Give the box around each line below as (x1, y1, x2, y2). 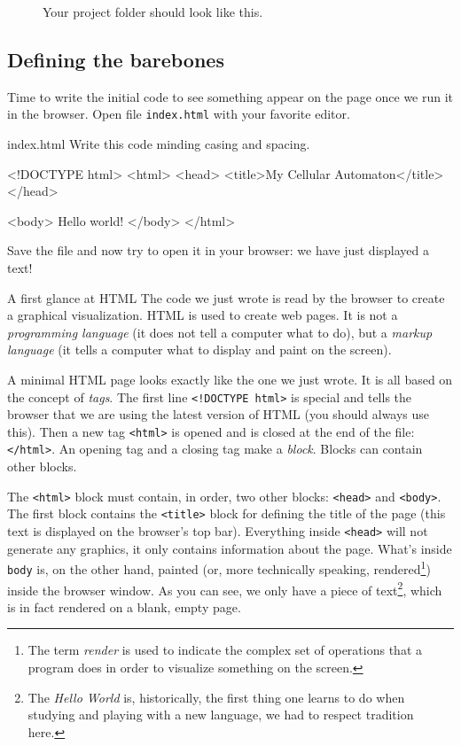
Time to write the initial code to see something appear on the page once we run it (7, 87, 454, 105)
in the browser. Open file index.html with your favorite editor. (7, 105, 350, 123)
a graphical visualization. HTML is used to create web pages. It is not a (7, 306, 398, 324)
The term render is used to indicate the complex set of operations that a (27, 641, 422, 659)
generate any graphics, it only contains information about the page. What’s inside (7, 539, 452, 557)
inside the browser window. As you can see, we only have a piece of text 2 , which (7, 578, 442, 599)
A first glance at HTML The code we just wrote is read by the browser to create (7, 288, 445, 307)
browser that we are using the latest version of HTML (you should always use (7, 405, 430, 424)
